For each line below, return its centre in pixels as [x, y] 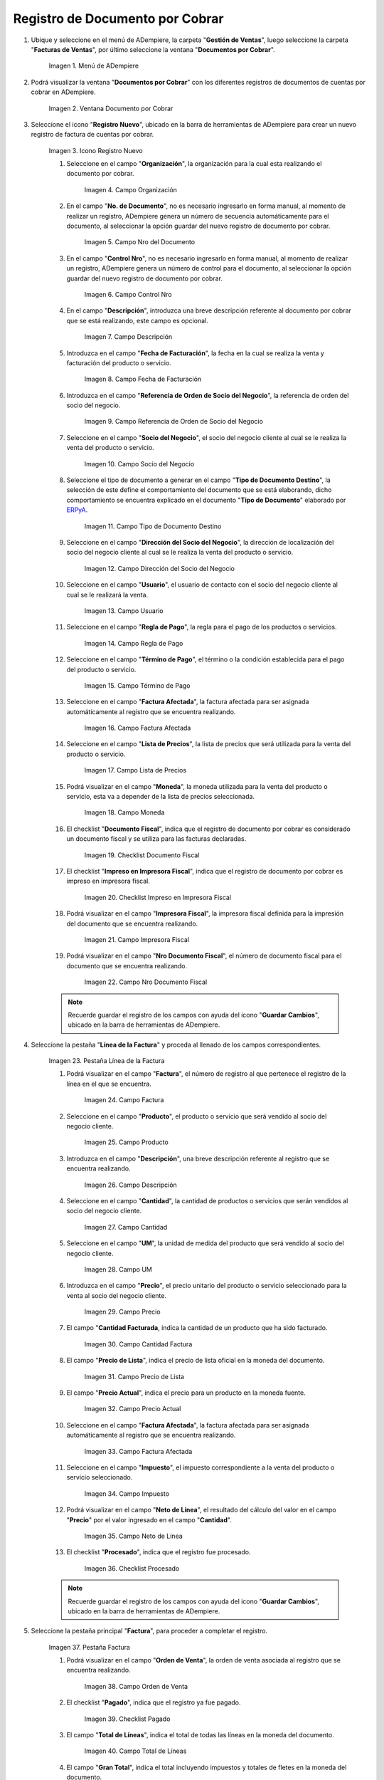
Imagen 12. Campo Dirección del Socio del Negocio [159, 568]
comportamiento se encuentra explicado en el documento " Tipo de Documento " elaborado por [206, 500]
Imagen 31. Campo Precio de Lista [134, 1376]
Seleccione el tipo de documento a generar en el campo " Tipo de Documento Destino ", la [198, 480]
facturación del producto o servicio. [119, 362]
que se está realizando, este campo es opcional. [138, 320]
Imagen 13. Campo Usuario [124, 611]
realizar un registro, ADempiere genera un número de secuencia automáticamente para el [198, 216]
